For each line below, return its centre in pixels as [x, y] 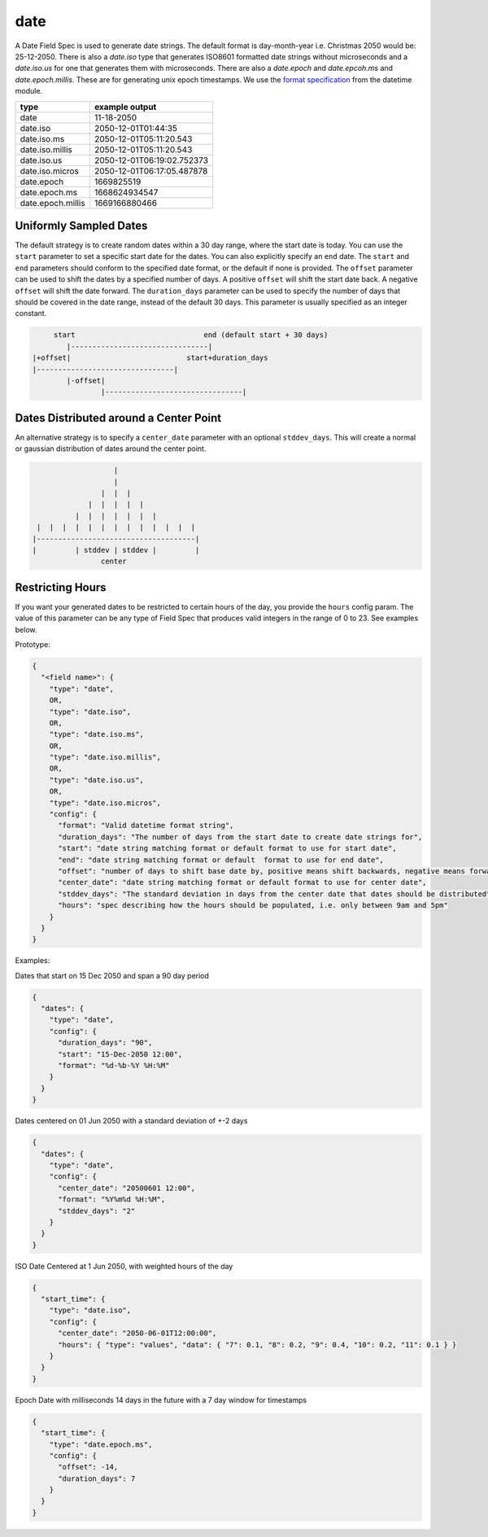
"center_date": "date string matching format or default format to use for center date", [242, 882]
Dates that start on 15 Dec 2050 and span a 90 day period [112, 975]
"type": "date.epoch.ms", [101, 1444]
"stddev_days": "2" [97, 1211]
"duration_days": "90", [105, 1043]
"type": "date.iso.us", [96, 780]
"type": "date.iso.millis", [105, 758]
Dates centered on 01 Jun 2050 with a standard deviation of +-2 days [131, 1121]
